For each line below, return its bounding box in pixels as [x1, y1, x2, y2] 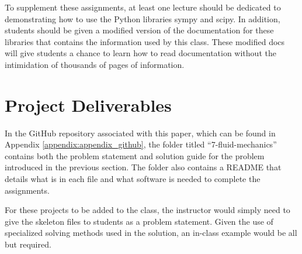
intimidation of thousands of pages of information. [5, 58, 185, 70]
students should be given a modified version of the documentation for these [5, 24, 274, 36]
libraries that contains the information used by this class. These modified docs [5, 35, 285, 47]
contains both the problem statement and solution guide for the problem [5, 149, 265, 162]
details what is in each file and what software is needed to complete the [5, 173, 261, 185]
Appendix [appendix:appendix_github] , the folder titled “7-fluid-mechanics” [5, 138, 277, 150]
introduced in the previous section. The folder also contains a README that [5, 161, 282, 173]
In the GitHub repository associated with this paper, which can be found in [5, 126, 276, 139]
